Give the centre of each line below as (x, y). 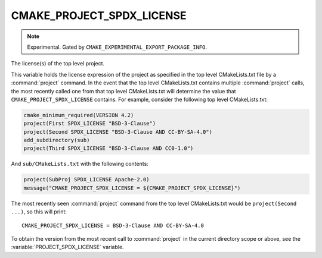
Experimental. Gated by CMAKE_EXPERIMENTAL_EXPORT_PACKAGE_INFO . (117, 47)
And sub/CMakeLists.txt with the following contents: (80, 164)
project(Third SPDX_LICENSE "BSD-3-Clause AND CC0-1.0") (109, 148)
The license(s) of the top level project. (58, 64)
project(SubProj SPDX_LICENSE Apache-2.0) (86, 180)
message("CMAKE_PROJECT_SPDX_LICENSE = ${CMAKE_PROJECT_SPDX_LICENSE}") (132, 188)
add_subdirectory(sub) (57, 140)
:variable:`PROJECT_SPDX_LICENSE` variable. (68, 247)
